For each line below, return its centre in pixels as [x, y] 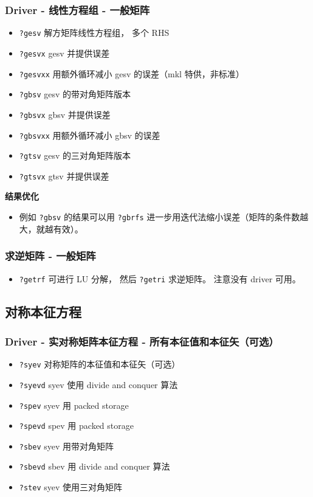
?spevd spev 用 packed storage [76, 426]
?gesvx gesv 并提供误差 [64, 53]
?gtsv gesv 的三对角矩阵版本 [75, 155]
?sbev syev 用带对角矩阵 [67, 446]
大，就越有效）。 [51, 228]
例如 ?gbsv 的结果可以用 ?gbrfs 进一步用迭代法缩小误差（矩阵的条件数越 [164, 217]
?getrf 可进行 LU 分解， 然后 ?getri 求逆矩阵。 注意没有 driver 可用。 [160, 278]
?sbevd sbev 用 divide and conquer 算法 [95, 466]
